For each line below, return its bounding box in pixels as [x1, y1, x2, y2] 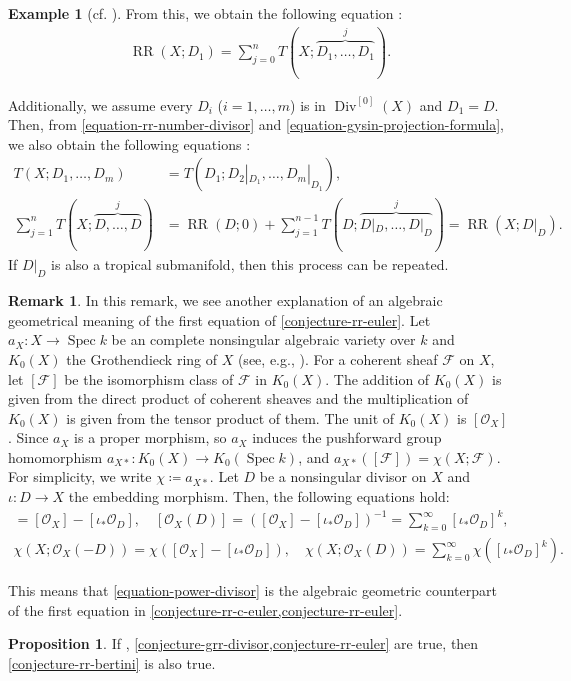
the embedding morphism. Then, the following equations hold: [68, 486, 450, 507]
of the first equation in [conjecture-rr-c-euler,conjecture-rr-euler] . [8, 599, 403, 620]
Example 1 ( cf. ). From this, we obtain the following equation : [8, 3, 403, 23]
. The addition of [325, 368, 430, 389]
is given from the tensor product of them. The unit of [66, 407, 395, 428]
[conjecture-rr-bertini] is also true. [8, 652, 216, 673]
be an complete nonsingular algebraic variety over [111, 329, 416, 350]
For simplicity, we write [8, 466, 152, 487]
